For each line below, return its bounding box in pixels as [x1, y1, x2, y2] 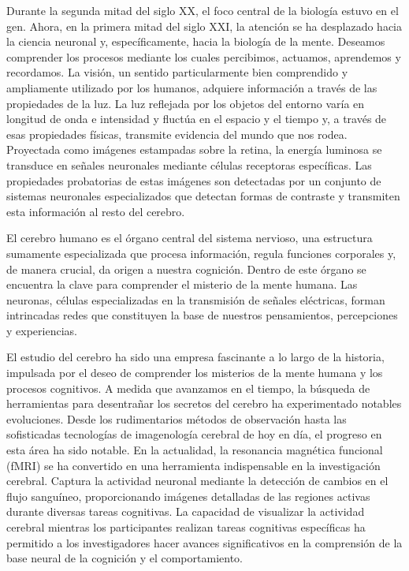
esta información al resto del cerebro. [6, 203, 185, 219]
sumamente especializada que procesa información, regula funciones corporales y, [6, 244, 396, 261]
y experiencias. [6, 322, 77, 338]
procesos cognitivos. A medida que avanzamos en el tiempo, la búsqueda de [6, 379, 370, 396]
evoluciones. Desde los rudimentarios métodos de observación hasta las [6, 410, 347, 427]
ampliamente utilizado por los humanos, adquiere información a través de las [6, 79, 377, 95]
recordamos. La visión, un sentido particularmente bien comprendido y [6, 64, 348, 80]
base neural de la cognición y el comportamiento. [6, 550, 243, 566]
